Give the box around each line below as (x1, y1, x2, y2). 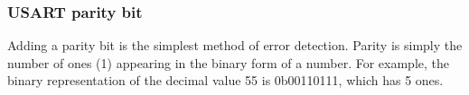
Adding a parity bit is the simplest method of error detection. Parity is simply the (7, 36, 463, 55)
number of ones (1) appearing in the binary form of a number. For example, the (7, 53, 449, 72)
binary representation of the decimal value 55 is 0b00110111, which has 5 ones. (7, 71, 444, 90)
